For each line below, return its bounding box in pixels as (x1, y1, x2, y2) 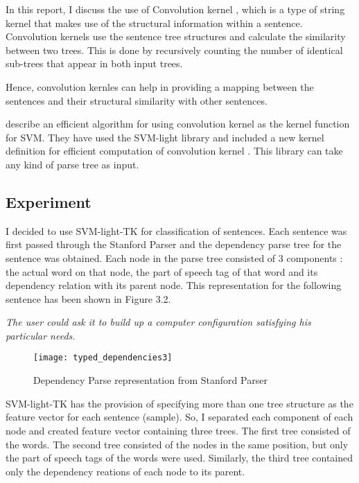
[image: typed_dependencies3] (33, 353, 173, 363)
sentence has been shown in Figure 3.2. (6, 291, 171, 306)
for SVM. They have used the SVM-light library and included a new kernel (6, 130, 324, 144)
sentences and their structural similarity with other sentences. (6, 93, 268, 107)
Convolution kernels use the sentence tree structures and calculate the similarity (6, 29, 346, 44)
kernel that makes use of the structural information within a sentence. (6, 15, 303, 30)
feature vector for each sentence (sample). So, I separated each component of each (6, 410, 353, 424)
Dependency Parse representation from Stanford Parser (33, 373, 268, 387)
